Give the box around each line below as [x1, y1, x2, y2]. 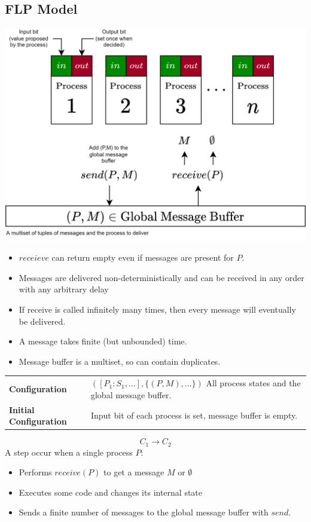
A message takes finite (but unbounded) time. [19, 335, 187, 347]
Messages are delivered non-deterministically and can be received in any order [19, 271, 304, 283]
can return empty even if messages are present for [51, 251, 234, 264]
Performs [19, 466, 52, 478]
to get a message [103, 466, 164, 478]
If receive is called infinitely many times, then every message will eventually [19, 303, 296, 315]
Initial [9, 403, 35, 416]
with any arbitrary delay [19, 283, 109, 295]
